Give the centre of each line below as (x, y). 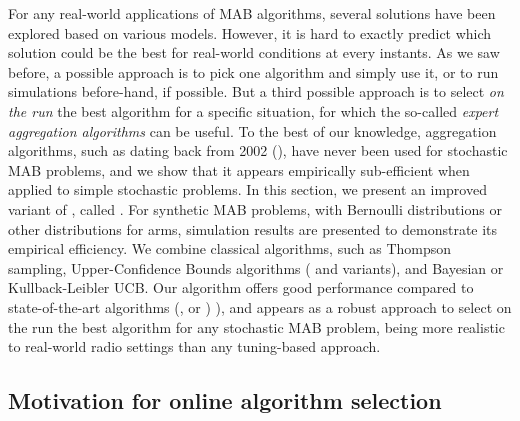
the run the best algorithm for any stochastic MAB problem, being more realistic (256, 326)
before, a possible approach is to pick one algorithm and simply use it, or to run (253, 71)
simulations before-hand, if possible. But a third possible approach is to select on (256, 91)
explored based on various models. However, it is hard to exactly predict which (250, 32)
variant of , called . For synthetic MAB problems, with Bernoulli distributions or (255, 208)
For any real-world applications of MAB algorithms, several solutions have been (252, 13)
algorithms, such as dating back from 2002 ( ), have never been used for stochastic (258, 150)
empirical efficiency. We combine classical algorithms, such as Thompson (230, 248)
